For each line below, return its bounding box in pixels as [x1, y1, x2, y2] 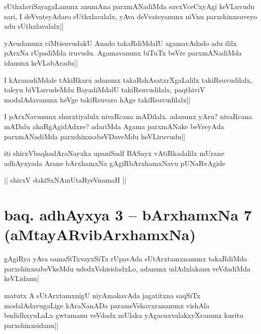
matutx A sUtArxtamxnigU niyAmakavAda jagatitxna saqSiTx [4, 290, 200, 300]
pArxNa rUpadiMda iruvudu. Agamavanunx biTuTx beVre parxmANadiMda [4, 47, 242, 58]
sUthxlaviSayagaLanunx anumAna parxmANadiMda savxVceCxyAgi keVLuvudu [4, 1, 255, 11]
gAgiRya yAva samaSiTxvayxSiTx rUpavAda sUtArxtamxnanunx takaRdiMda [4, 253, 247, 264]
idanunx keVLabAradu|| [4, 57, 78, 68]
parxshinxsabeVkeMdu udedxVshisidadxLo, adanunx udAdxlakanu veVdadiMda [4, 263, 250, 273]
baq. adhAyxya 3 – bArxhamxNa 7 [4, 204, 252, 225]
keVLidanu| [4, 273, 39, 284]
